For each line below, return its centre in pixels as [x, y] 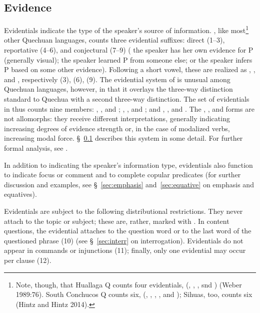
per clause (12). [28, 260]
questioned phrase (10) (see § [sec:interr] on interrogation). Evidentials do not [124, 240]
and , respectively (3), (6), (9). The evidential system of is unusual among [117, 79]
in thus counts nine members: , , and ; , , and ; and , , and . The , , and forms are [129, 108]
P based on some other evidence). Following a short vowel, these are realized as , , [130, 69]
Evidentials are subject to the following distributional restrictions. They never [123, 211]
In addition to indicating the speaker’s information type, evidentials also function [128, 165]
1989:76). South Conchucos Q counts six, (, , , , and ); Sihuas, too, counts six [134, 294]
